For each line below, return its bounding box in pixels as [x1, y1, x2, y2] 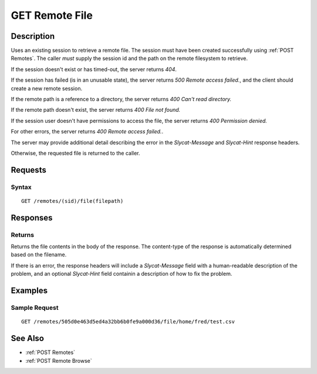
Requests [11, 165, 46, 175]
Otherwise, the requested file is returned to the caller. [11, 149, 140, 156]
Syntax [11, 183, 32, 191]
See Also [11, 333, 44, 343]
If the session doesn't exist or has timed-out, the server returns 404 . [11, 65, 177, 73]
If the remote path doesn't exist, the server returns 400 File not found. [11, 106, 181, 113]
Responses [11, 212, 53, 223]
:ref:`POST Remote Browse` [25, 357, 92, 364]
